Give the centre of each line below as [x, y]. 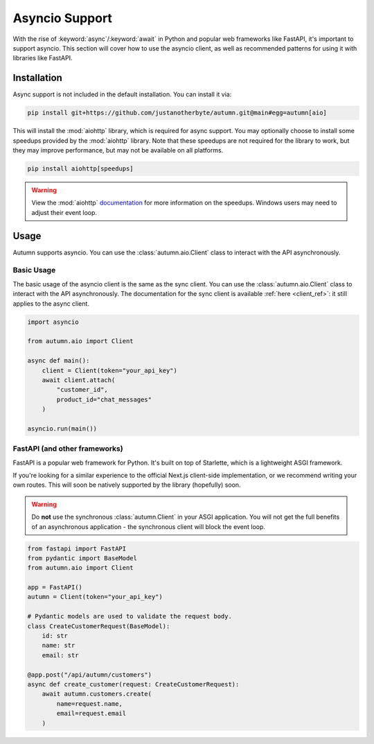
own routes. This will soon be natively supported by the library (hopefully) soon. [127, 485]
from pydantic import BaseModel [82, 558]
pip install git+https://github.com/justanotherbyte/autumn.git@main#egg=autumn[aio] [177, 113]
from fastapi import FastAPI [77, 548]
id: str [55, 636]
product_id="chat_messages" [104, 399]
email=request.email [91, 713]
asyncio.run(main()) [62, 429]
